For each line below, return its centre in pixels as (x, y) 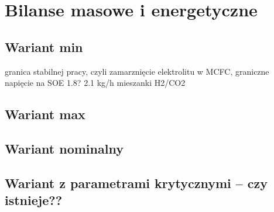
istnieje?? (34, 200)
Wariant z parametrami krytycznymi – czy (136, 183)
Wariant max (45, 114)
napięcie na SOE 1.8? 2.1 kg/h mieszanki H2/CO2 (95, 83)
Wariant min (44, 46)
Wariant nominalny (64, 148)
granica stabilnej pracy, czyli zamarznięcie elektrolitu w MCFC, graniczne (137, 71)
